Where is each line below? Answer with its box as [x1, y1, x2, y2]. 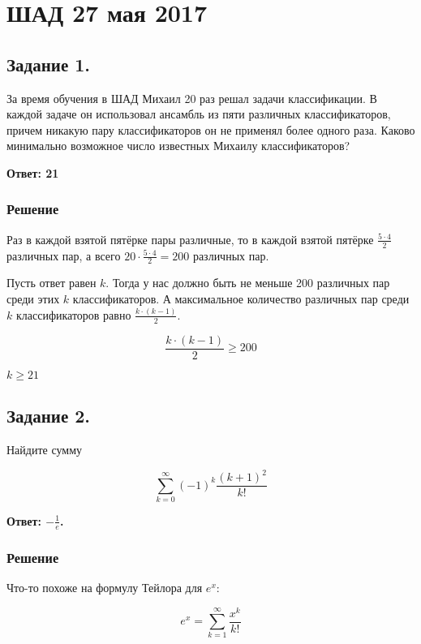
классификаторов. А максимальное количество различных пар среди [72, 290, 410, 307]
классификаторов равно [15, 306, 131, 323]
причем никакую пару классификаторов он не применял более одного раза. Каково [6, 121, 415, 138]
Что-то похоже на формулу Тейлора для [6, 578, 203, 595]
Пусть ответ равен [6, 274, 97, 291]
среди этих [6, 290, 60, 307]
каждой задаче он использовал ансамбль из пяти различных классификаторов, [6, 105, 391, 122]
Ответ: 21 [6, 164, 59, 181]
